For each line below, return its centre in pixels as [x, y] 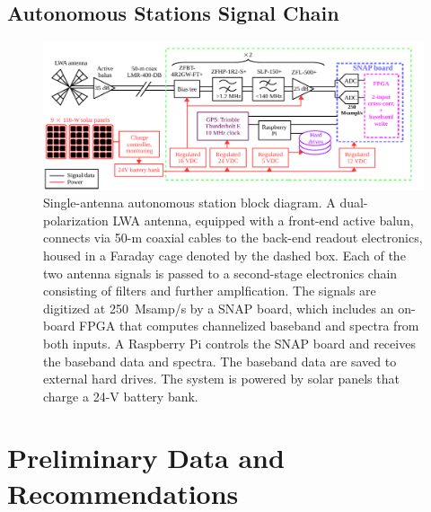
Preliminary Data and [146, 458]
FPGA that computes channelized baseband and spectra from [249, 326]
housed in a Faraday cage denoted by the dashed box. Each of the [224, 255]
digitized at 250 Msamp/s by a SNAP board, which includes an [219, 308]
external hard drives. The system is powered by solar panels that [221, 379]
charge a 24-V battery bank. [121, 396]
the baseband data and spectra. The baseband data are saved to [220, 361]
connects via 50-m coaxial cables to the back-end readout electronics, [233, 238]
